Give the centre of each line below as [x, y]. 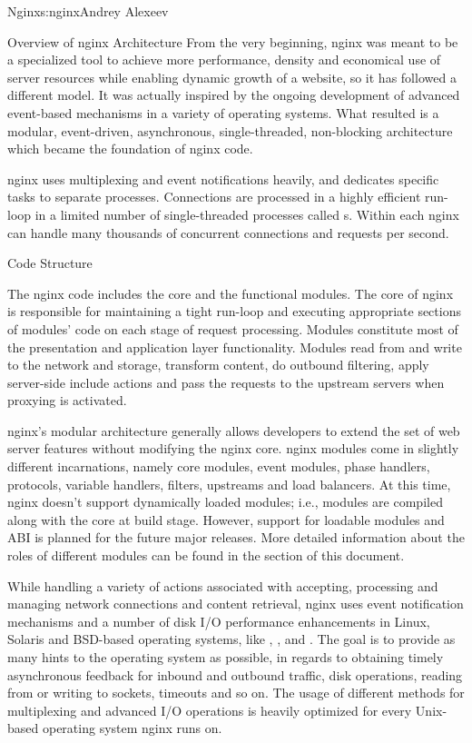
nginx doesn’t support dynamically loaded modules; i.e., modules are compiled [225, 502]
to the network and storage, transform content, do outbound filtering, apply [218, 365]
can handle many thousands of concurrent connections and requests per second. [228, 232]
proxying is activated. [67, 400]
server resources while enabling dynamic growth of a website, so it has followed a [232, 77]
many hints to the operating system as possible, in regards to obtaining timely [226, 657]
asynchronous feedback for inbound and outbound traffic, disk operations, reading [235, 674]
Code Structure [50, 263]
